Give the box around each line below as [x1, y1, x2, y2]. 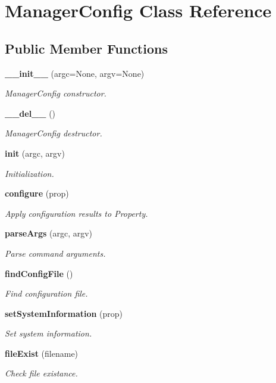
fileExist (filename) [5, 347, 79, 359]
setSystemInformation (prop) [5, 307, 123, 319]
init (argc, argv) [5, 147, 65, 159]
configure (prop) [5, 187, 69, 200]
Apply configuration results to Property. [5, 207, 148, 219]
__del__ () [5, 107, 56, 119]
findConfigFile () [5, 267, 73, 279]
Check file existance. [5, 367, 78, 379]
